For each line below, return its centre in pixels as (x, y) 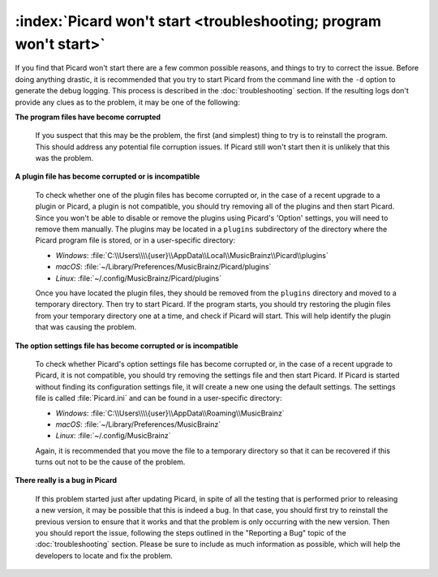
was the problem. (64, 158)
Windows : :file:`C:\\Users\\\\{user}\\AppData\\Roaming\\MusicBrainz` (170, 413)
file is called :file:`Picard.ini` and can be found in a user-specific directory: (159, 398)
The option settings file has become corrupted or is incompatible (127, 346)
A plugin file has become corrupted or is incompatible (107, 177)
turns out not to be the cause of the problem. (110, 462)
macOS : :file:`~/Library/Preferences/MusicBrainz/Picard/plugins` (163, 267)
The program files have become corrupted (88, 117)
